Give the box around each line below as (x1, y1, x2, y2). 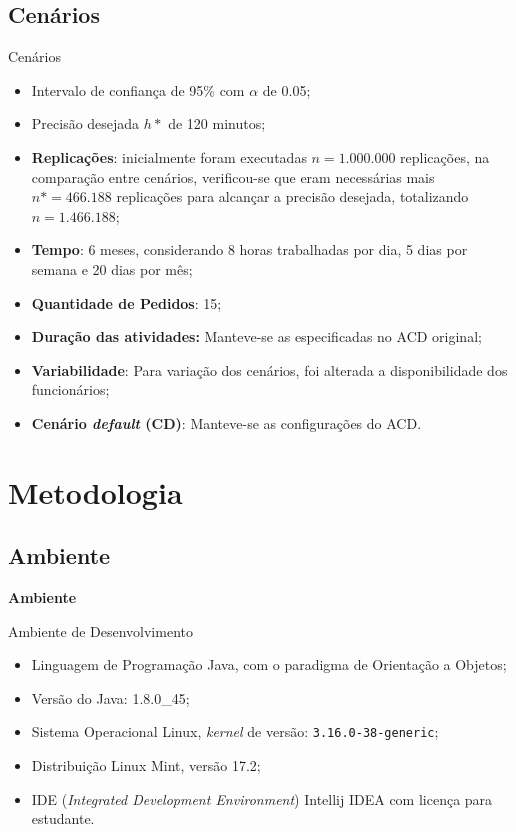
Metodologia (8, 471, 183, 512)
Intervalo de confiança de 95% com (31, 79, 245, 100)
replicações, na (400, 146, 490, 167)
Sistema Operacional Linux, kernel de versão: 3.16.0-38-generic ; (31, 721, 439, 742)
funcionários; (31, 379, 110, 400)
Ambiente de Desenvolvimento (8, 620, 193, 641)
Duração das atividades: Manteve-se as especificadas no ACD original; (31, 326, 482, 347)
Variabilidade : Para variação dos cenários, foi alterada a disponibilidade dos (31, 359, 508, 380)
